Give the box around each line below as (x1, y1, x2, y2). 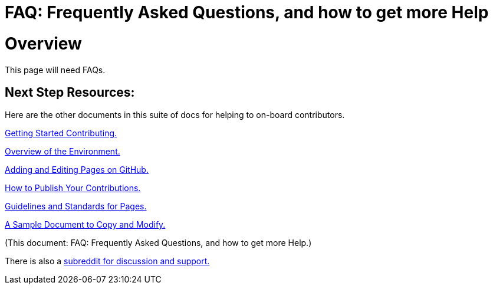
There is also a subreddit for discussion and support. (5, 256, 210, 267)
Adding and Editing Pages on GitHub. (5, 165, 149, 175)
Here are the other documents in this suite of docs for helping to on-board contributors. (5, 110, 345, 120)
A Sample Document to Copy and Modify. (5, 219, 166, 230)
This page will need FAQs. (5, 64, 106, 75)
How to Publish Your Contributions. (5, 183, 141, 193)
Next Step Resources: (5, 84, 135, 100)
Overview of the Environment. (5, 146, 120, 157)
